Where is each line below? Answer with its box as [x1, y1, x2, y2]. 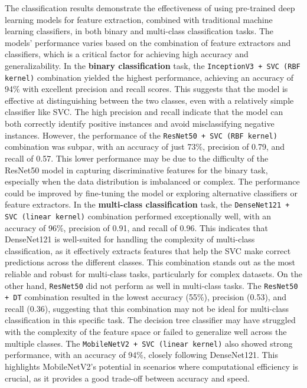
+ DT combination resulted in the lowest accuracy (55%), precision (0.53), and [5, 291, 286, 303]
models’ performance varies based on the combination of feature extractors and [5, 36, 291, 48]
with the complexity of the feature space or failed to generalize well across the [5, 325, 287, 338]
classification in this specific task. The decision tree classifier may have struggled [5, 314, 296, 326]
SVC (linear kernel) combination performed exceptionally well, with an [5, 209, 272, 222]
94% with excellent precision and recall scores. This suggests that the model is [5, 83, 288, 95]
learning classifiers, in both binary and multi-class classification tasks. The [5, 25, 274, 37]
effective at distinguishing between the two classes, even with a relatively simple [5, 94, 294, 106]
